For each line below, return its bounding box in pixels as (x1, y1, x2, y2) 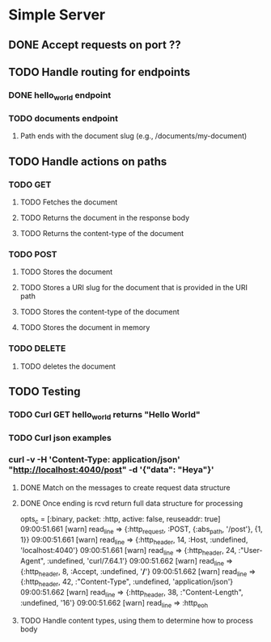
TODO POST (8, 249, 58, 260)
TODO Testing (8, 385, 81, 399)
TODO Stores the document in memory (19, 323, 150, 332)
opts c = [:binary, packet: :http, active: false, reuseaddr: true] (19, 513, 221, 526)
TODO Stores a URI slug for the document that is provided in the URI (19, 283, 248, 293)
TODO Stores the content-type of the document (19, 307, 180, 317)
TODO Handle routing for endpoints (8, 65, 191, 78)
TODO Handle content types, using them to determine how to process (19, 615, 253, 625)
